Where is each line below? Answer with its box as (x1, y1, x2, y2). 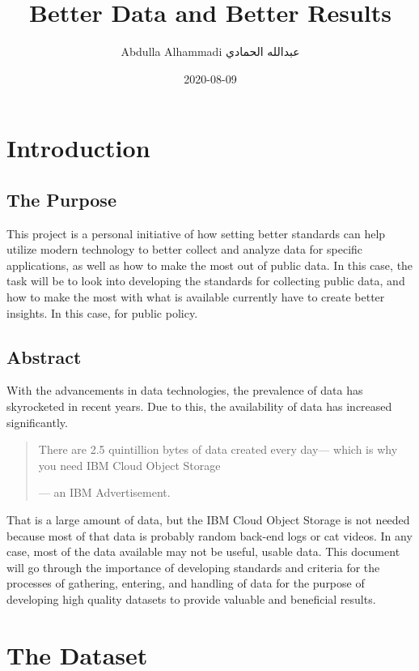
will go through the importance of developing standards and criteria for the (6, 558, 380, 575)
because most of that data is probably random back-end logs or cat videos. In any (6, 527, 413, 544)
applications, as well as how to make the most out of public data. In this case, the (6, 256, 413, 273)
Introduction (6, 131, 150, 165)
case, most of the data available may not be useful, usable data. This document (6, 543, 400, 560)
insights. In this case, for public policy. (6, 304, 198, 321)
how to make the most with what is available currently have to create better (6, 288, 385, 306)
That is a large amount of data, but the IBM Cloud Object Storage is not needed (6, 511, 410, 528)
